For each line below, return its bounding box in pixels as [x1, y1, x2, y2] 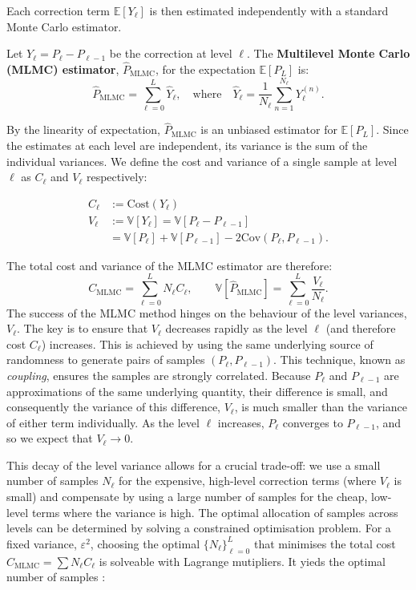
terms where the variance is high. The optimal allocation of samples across [31, 503, 398, 520]
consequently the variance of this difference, [6, 398, 220, 415]
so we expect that [6, 430, 93, 447]
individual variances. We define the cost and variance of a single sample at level [6, 152, 398, 169]
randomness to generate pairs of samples [6, 351, 205, 368]
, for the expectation [155, 61, 256, 77]
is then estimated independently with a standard [149, 2, 389, 18]
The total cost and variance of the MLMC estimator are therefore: [6, 257, 333, 273]
